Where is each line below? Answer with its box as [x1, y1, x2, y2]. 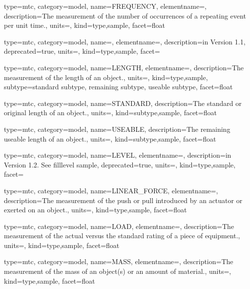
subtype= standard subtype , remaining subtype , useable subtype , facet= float [4, 82, 233, 92]
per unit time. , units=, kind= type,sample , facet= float [4, 20, 166, 30]
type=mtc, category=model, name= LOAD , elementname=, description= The [4, 221, 234, 231]
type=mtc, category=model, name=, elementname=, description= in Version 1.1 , [4, 36, 246, 46]
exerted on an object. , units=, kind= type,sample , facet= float [4, 205, 187, 215]
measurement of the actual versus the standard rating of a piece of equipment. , [4, 230, 240, 241]
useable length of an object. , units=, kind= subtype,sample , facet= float [4, 133, 216, 144]
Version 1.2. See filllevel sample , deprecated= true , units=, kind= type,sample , [4, 159, 236, 169]
